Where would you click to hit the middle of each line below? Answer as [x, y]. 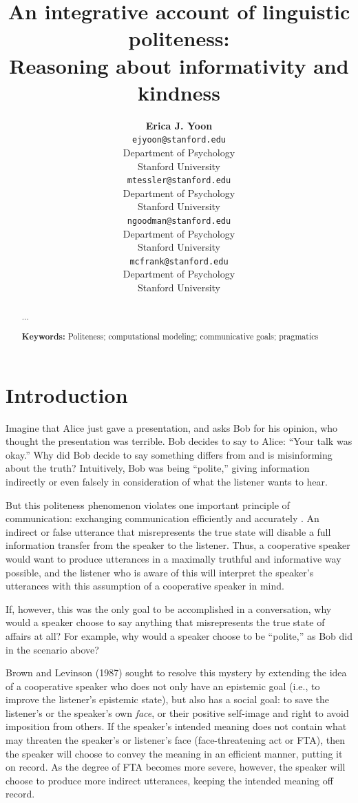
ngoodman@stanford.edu [179, 221]
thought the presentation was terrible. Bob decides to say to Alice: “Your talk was [179, 441]
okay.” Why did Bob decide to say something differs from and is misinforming [169, 454]
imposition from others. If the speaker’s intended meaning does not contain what [176, 726]
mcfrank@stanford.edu [179, 261]
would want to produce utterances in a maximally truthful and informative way [173, 558]
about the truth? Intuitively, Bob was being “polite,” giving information [158, 468]
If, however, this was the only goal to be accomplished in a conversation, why [169, 608]
